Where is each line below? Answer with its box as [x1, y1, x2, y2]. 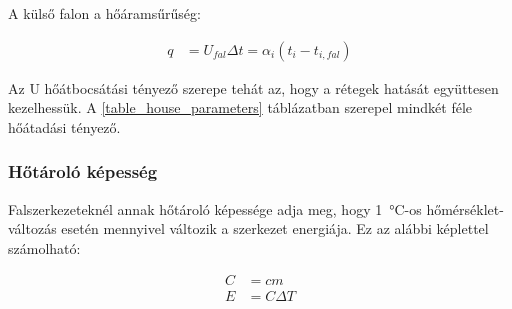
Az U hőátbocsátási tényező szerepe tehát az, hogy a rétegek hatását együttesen [8, 77, 499, 98]
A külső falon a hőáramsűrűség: [8, 3, 201, 23]
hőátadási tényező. [8, 116, 121, 137]
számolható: [8, 237, 81, 258]
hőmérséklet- [426, 198, 504, 219]
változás [8, 218, 57, 239]
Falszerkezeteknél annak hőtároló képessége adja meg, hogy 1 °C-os [8, 198, 422, 219]
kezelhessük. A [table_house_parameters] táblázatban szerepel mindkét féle [8, 97, 473, 118]
